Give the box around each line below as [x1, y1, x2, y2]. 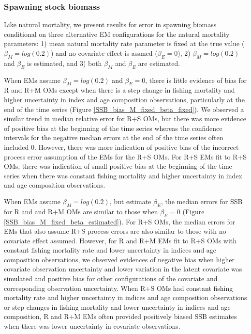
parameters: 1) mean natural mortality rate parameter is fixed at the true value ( [4, 38, 245, 48]
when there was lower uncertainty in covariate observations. [4, 321, 180, 331]
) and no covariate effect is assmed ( [50, 48, 158, 58]
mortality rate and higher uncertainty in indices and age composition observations [4, 292, 247, 302]
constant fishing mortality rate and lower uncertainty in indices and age [4, 245, 217, 255]
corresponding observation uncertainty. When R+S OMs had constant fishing [4, 283, 233, 293]
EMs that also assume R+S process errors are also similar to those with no [4, 226, 226, 236]
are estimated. [138, 58, 180, 68]
